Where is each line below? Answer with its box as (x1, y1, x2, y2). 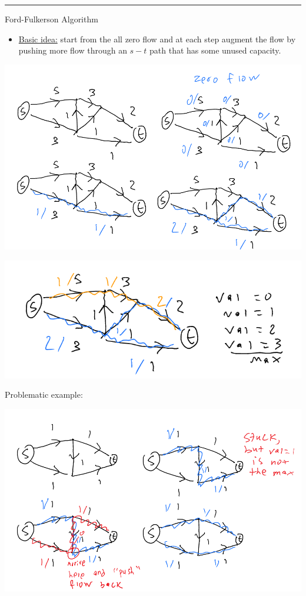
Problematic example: (5, 388, 83, 401)
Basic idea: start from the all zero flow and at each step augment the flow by (18, 32, 296, 45)
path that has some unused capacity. (149, 44, 281, 56)
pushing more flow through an (18, 44, 127, 56)
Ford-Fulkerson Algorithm (5, 13, 98, 25)
